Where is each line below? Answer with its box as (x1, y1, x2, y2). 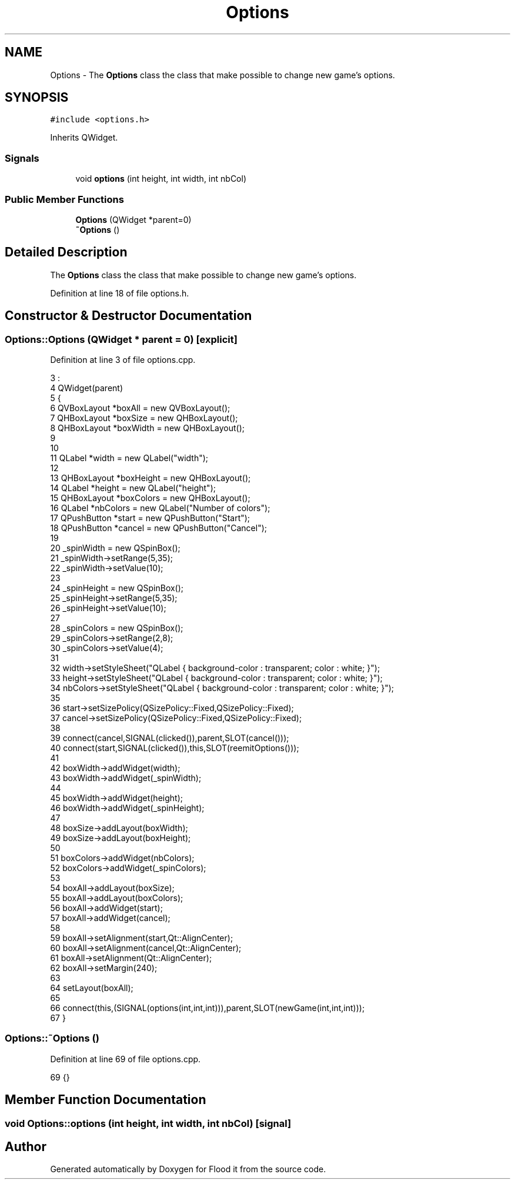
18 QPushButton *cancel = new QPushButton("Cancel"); (50, 523, 267, 533)
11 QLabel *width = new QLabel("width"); (50, 453, 209, 463)
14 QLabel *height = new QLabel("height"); (50, 483, 216, 493)
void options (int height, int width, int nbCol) (75, 174, 247, 184)
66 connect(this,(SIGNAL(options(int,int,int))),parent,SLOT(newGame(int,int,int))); (50, 1003, 365, 1013)
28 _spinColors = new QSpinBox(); (50, 623, 183, 633)
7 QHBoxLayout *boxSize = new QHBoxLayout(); (50, 413, 238, 423)
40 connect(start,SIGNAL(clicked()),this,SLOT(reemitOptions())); (50, 743, 299, 753)
